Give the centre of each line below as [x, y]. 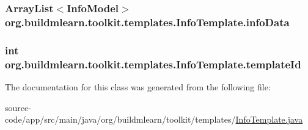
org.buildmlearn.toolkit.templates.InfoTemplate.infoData [147, 22]
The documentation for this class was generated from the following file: [138, 86]
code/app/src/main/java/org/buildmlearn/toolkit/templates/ [120, 119]
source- [18, 107]
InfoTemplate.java [269, 119]
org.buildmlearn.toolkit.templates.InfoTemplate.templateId [153, 64]
